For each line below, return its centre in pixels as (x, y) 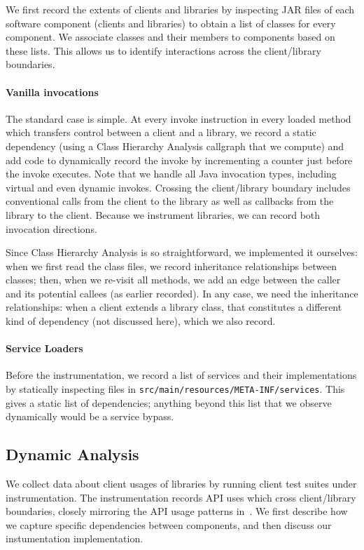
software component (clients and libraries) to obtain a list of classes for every (171, 23)
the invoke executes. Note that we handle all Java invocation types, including (171, 174)
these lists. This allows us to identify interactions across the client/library (163, 50)
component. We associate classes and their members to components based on (170, 37)
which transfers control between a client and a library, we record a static (161, 132)
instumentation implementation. (75, 538)
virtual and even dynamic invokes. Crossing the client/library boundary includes (178, 187)
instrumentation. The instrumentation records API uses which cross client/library (181, 497)
